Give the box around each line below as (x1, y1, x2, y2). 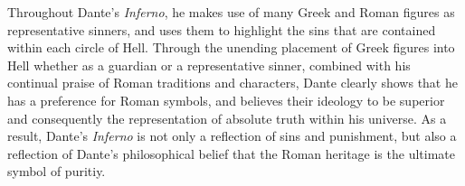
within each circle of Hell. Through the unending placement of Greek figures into (7, 38, 455, 57)
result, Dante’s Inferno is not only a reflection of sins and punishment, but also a (7, 126, 457, 145)
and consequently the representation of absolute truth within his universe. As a (7, 108, 447, 127)
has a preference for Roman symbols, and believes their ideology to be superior (7, 90, 445, 109)
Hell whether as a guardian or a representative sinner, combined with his (7, 55, 411, 74)
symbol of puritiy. (7, 162, 106, 181)
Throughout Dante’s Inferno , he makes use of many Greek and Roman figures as (7, 3, 455, 21)
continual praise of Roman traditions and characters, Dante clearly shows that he (7, 73, 458, 92)
